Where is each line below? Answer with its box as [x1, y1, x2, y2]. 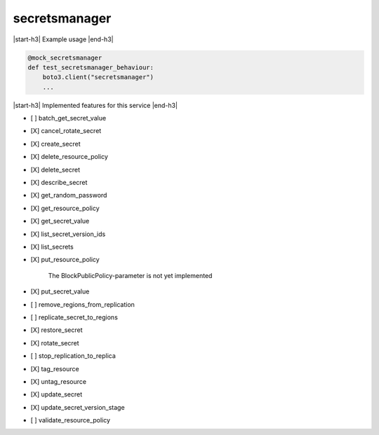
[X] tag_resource [30, 364, 80, 373]
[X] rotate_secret [30, 338, 79, 347]
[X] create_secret [30, 139, 81, 148]
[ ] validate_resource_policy [30, 416, 111, 424]
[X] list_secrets [30, 242, 74, 251]
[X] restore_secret [30, 326, 84, 334]
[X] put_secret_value [30, 287, 90, 296]
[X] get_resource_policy [30, 204, 100, 212]
